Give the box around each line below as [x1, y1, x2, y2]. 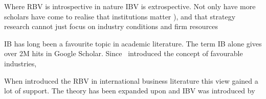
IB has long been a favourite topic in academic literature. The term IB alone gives [4, 38, 262, 48]
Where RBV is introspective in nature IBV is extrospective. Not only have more [4, 1, 256, 11]
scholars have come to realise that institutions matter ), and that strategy [4, 11, 236, 21]
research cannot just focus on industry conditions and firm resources [4, 21, 218, 32]
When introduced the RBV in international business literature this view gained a [4, 75, 258, 86]
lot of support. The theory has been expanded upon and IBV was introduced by [4, 85, 255, 96]
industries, [4, 58, 37, 68]
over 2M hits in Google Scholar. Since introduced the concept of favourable [4, 48, 243, 59]
